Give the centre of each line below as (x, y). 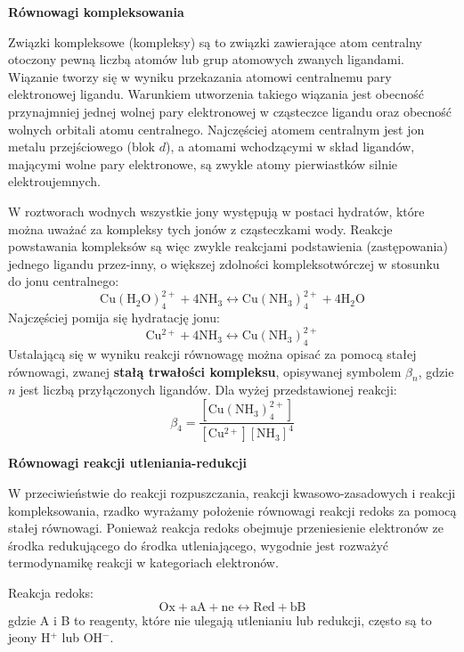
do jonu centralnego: (64, 281)
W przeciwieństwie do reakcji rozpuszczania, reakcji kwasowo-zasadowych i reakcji (232, 493)
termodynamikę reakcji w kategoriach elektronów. (143, 562)
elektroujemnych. (54, 181)
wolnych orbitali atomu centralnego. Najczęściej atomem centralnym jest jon (216, 129)
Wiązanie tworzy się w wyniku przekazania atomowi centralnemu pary (200, 76)
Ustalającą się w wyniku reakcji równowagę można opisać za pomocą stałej (212, 354)
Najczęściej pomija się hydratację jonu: (114, 318)
